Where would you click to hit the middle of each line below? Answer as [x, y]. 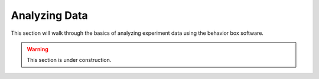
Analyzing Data [49, 15]
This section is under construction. [69, 60]
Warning [38, 49]
